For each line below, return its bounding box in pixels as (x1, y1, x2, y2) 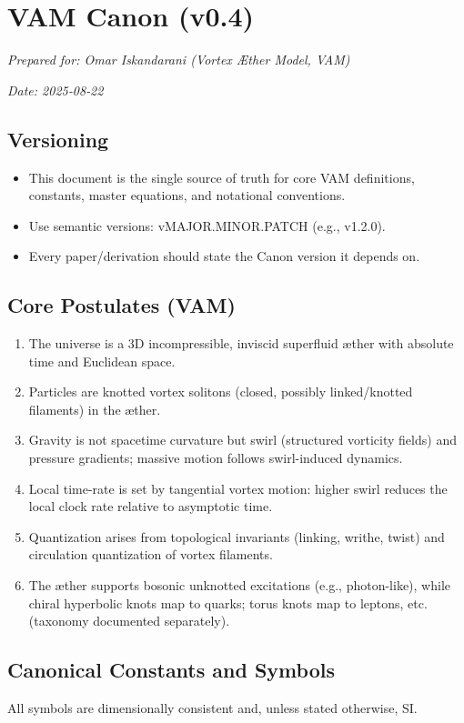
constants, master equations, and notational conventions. (28, 186, 346, 205)
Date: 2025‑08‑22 (7, 80, 104, 99)
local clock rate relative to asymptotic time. (28, 497, 273, 516)
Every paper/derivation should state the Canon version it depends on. (28, 246, 420, 266)
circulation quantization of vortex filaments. (28, 545, 273, 564)
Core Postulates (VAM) (7, 291, 236, 319)
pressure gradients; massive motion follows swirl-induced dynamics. (28, 448, 403, 467)
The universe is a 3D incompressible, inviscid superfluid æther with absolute (28, 334, 454, 353)
